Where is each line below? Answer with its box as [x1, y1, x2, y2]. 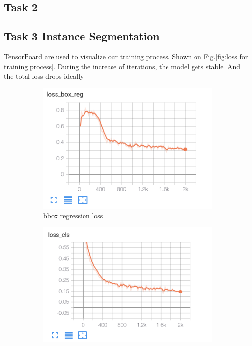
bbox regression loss [43, 210, 103, 220]
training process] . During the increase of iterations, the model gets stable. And [4, 61, 241, 71]
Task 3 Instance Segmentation [4, 28, 160, 44]
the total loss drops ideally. [4, 71, 85, 81]
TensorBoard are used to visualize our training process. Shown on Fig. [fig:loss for [4, 51, 248, 61]
